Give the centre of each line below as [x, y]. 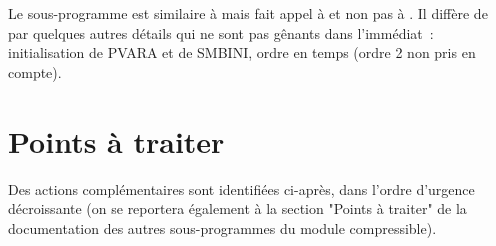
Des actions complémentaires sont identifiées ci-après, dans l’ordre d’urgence [241, 188]
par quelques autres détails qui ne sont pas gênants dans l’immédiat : [221, 32]
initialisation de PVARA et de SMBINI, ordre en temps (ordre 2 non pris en [242, 52]
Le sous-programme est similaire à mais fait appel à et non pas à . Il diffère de [248, 13]
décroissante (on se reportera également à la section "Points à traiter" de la [237, 208]
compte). [35, 71]
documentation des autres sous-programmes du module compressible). [222, 227]
